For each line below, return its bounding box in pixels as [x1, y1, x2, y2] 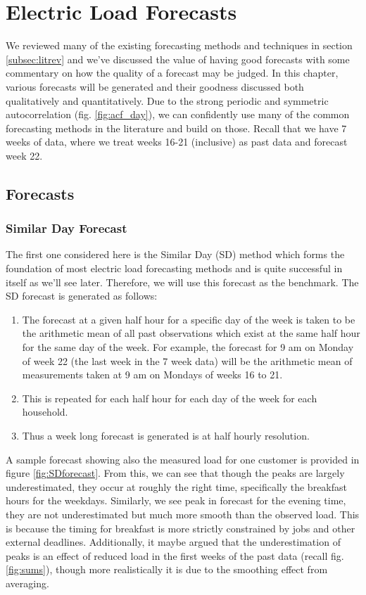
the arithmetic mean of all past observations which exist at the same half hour [22, 326, 360, 340]
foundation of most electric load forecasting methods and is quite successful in [6, 261, 343, 276]
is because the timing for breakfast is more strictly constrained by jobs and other [6, 520, 355, 535]
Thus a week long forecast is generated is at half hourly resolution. [22, 428, 310, 442]
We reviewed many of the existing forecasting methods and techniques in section [6, 38, 353, 53]
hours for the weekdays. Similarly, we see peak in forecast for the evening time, [6, 493, 346, 508]
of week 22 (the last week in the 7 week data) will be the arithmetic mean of [22, 353, 353, 368]
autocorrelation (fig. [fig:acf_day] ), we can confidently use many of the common [6, 107, 350, 122]
